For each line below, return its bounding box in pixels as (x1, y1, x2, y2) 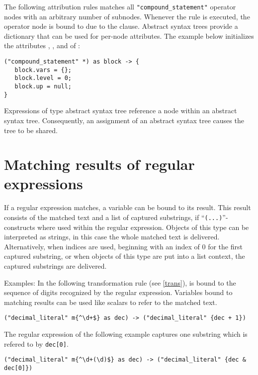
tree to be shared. (4, 125, 58, 135)
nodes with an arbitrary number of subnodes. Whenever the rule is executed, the (4, 11, 250, 21)
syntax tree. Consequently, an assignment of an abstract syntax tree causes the (4, 115, 244, 125)
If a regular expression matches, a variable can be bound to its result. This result (4, 202, 251, 213)
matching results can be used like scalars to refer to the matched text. (4, 297, 217, 307)
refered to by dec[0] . (4, 338, 69, 349)
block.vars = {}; (14, 66, 72, 74)
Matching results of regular (4, 154, 195, 174)
